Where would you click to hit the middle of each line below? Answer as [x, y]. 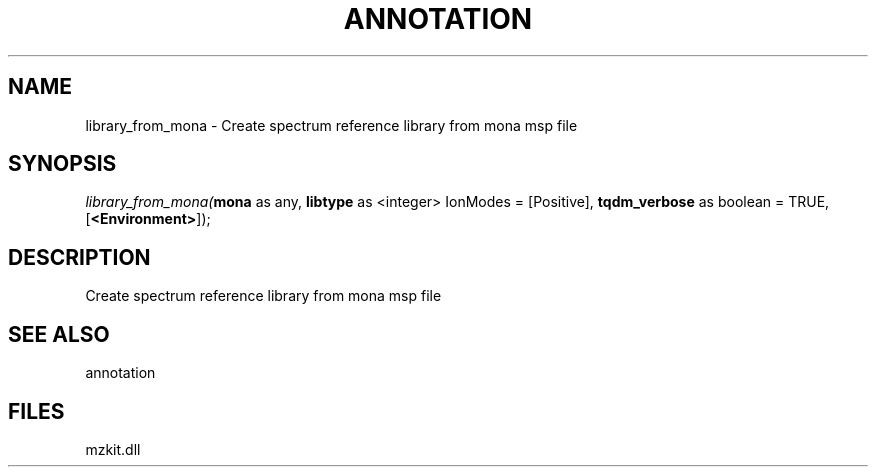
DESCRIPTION [79, 257]
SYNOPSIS [62, 164]
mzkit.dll [113, 449]
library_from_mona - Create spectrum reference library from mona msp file [331, 125]
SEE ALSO [59, 334]
